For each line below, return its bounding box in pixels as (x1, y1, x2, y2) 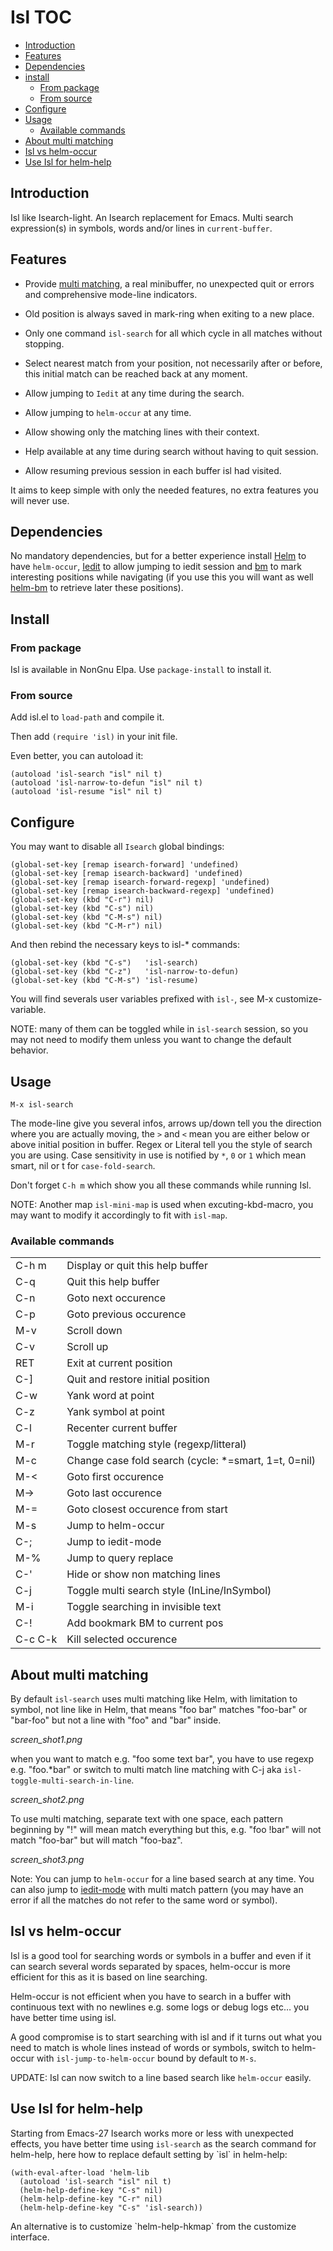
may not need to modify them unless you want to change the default (10, 1034, 292, 1046)
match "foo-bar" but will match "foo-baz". (10, 1834, 183, 1846)
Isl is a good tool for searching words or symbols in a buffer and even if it (10, 1949, 312, 1961)
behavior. (10, 1044, 49, 1056)
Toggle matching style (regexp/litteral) (66, 1437, 247, 1451)
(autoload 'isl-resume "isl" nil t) (10, 787, 163, 797)
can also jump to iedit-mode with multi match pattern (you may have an (10, 1884, 304, 1896)
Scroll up (66, 1340, 109, 1354)
